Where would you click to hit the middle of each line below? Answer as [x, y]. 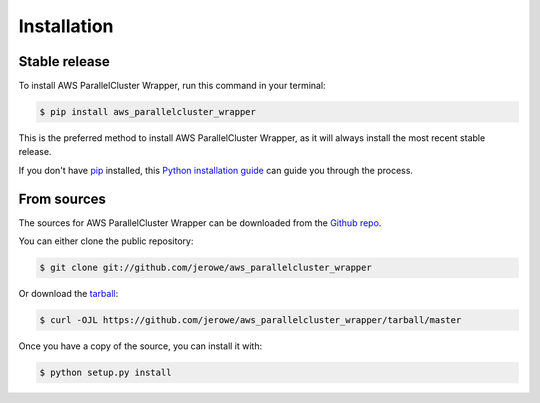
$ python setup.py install [105, 373]
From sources [62, 198]
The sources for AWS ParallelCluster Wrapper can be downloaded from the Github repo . [200, 222]
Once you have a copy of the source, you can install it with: [140, 346]
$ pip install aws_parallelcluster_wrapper [148, 112]
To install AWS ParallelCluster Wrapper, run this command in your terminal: [172, 86]
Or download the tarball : [68, 294]
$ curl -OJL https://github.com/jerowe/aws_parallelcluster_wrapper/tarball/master [250, 320]
